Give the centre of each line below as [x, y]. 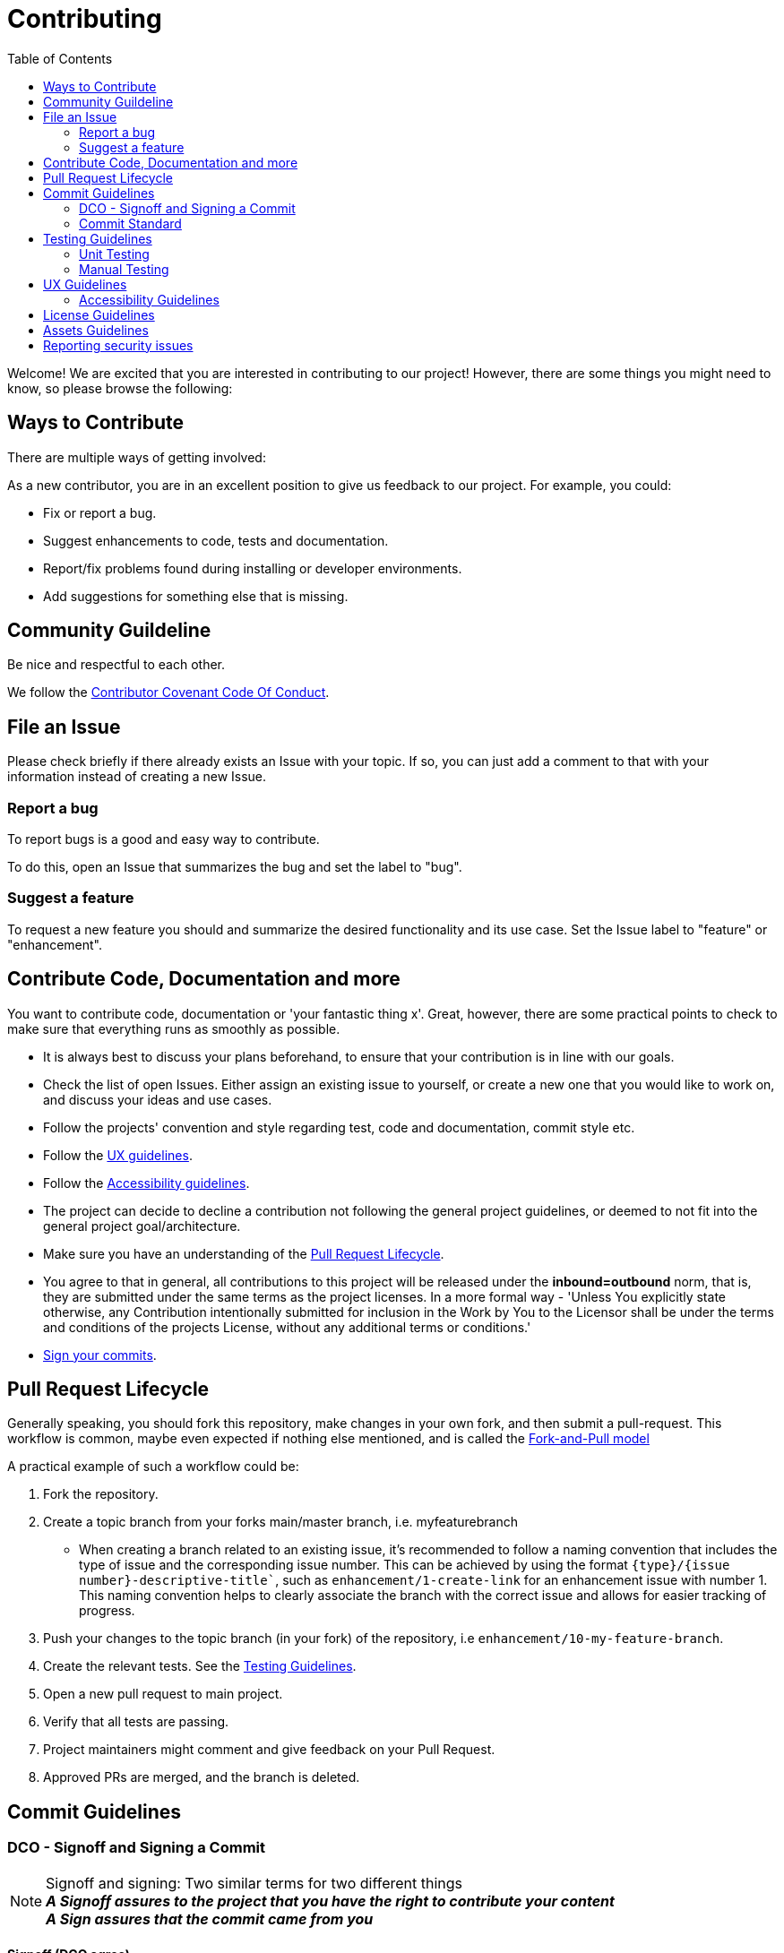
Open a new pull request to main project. [163, 1694]
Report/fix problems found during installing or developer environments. [253, 568]
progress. [107, 1611]
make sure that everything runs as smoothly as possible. [174, 1028]
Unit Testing [114, 254]
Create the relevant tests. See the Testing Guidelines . [200, 1666]
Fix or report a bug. [100, 512]
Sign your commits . [100, 1355]
